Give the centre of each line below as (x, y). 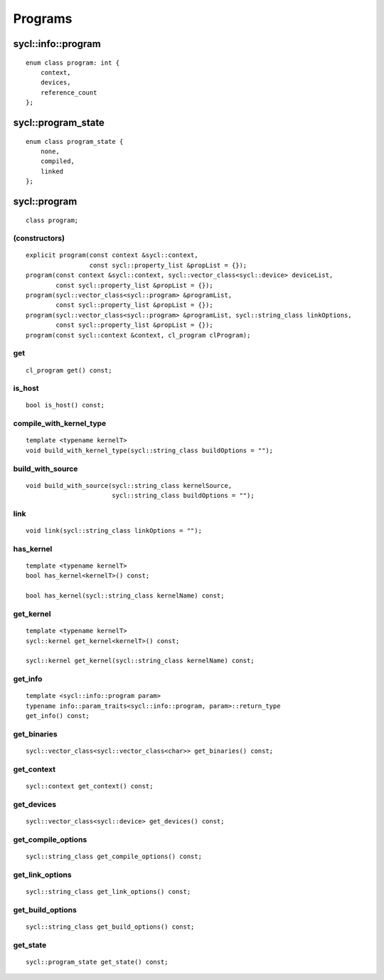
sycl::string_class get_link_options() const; (108, 891)
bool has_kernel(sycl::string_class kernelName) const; (125, 596)
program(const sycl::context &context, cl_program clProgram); (138, 335)
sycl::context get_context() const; (90, 786)
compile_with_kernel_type (60, 424)
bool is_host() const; (65, 405)
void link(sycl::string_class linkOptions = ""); (114, 531)
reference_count (69, 92)
